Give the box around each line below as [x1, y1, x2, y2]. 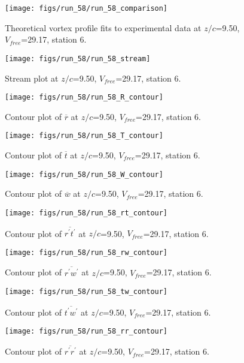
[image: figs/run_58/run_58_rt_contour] [5, 208, 168, 217]
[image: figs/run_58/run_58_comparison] [5, 4, 168, 13]
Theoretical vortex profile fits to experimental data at [5, 21, 202, 34]
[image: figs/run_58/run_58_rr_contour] [5, 327, 168, 336]
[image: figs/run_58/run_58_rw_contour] [5, 248, 168, 257]
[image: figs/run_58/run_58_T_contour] [5, 131, 163, 140]
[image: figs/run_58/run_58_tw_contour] [5, 287, 168, 296]
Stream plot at [5, 71, 59, 84]
